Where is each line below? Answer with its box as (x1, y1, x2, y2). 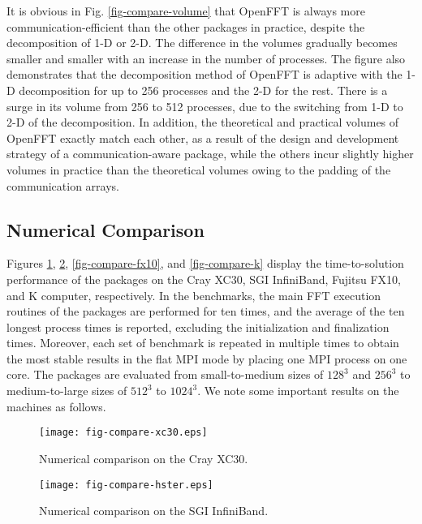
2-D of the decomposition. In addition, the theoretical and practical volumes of (6, 114, 399, 131)
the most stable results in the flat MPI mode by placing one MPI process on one (6, 350, 407, 367)
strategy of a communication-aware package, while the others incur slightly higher (6, 145, 414, 162)
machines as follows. (6, 397, 106, 414)
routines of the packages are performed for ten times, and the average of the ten (6, 303, 405, 320)
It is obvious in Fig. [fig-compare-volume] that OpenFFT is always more (6, 2, 365, 19)
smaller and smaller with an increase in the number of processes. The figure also (6, 49, 406, 67)
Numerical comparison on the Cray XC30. (39, 449, 248, 466)
